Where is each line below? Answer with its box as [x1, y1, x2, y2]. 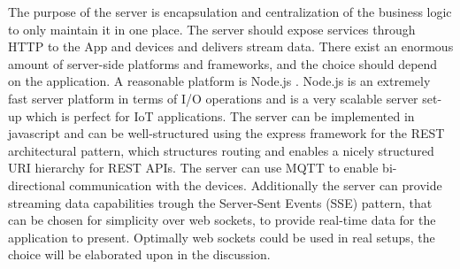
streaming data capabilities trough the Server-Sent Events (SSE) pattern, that [8, 193, 433, 211]
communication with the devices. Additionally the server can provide [69, 175, 442, 194]
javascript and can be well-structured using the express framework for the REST [8, 124, 445, 142]
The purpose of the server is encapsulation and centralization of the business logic [8, 3, 452, 20]
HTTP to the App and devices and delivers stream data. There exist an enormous [8, 37, 454, 56]
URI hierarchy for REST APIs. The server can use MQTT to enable [8, 158, 379, 177]
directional [8, 175, 65, 194]
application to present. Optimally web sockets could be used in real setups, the [8, 227, 435, 246]
